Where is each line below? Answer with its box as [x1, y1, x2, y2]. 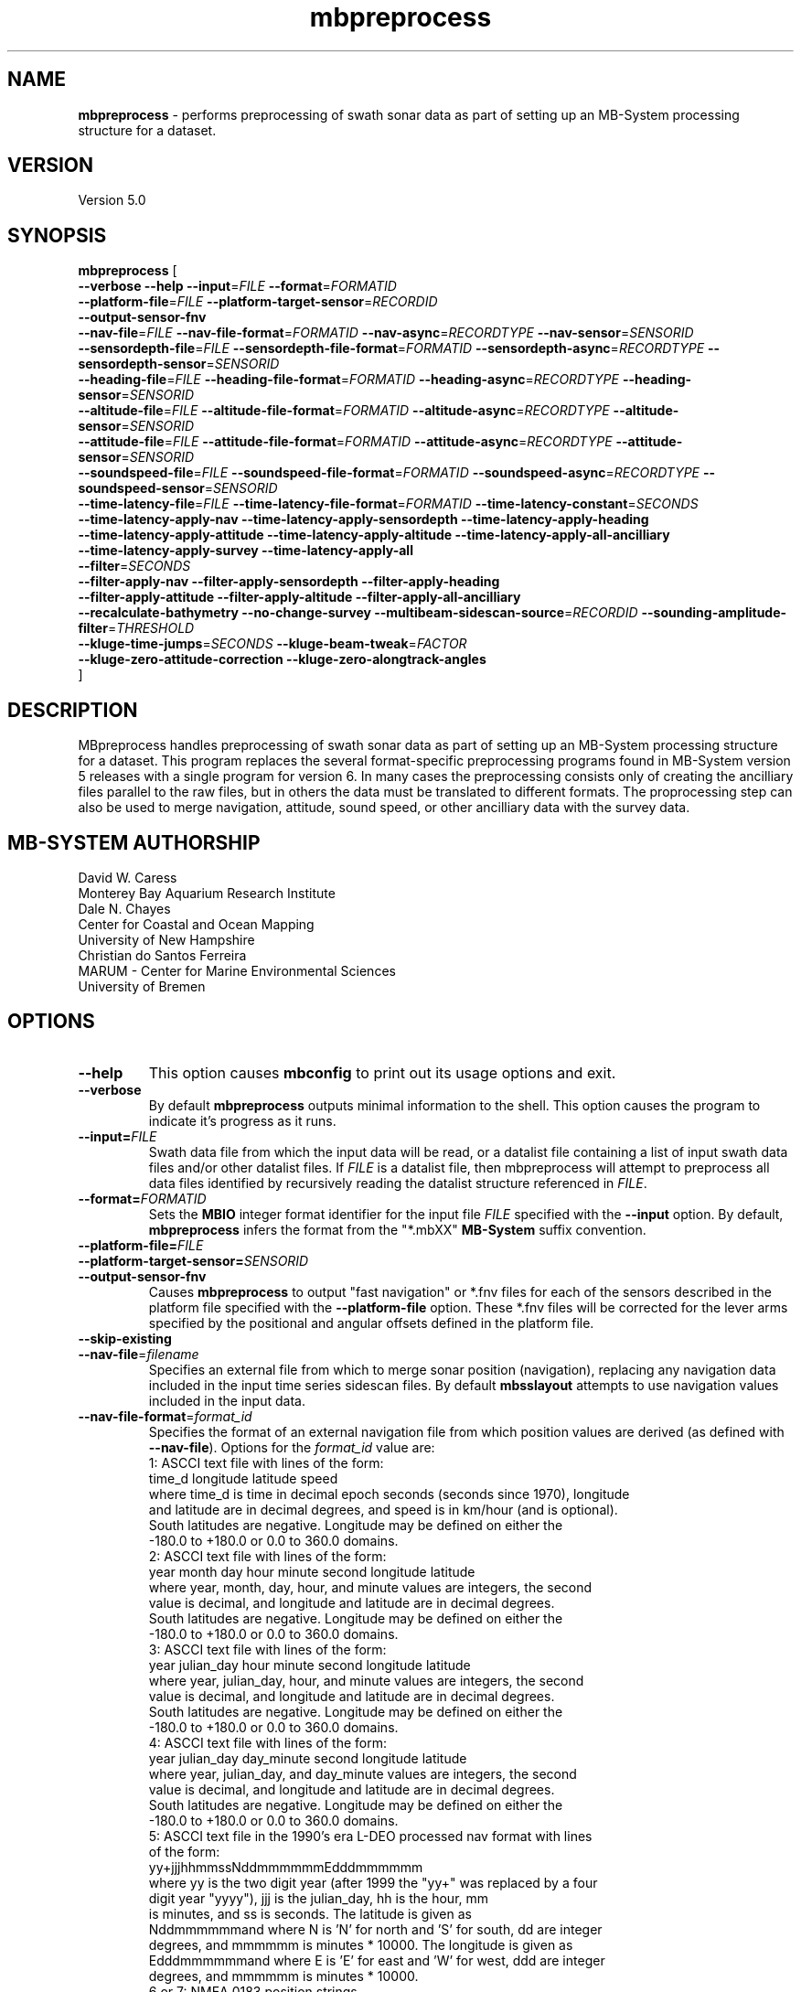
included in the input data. [148, 1392, 305, 1408]
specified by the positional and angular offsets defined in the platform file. [148, 1314, 594, 1331]
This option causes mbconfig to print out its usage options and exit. [148, 1063, 616, 1082]
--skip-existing [78, 1330, 172, 1346]
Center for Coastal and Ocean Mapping [78, 916, 315, 932]
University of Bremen [78, 978, 206, 994]
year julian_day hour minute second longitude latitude [148, 1656, 471, 1673]
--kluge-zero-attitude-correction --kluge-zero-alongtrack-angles [78, 651, 486, 668]
